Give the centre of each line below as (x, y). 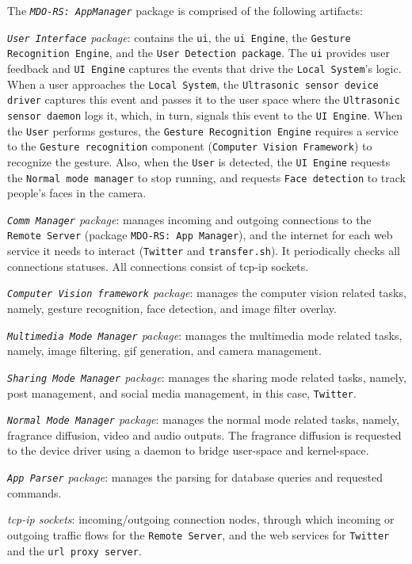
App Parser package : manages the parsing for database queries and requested (195, 477)
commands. (34, 492)
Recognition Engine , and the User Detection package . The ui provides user (198, 53)
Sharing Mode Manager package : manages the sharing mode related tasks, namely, (207, 377)
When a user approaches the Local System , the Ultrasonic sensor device (193, 84)
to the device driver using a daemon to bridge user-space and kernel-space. (188, 450)
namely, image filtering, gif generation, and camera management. (164, 351)
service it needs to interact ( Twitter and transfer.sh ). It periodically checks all (204, 251)
